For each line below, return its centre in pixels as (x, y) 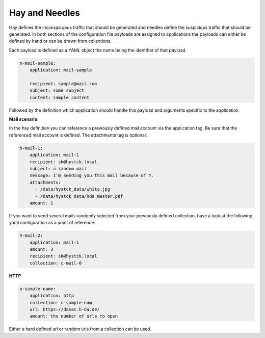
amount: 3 (41, 249)
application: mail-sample (61, 70)
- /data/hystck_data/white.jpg (73, 189)
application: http (52, 296)
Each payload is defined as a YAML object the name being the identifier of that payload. (98, 50)
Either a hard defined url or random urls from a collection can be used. (80, 329)
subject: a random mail (58, 169)
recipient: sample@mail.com (64, 84)
